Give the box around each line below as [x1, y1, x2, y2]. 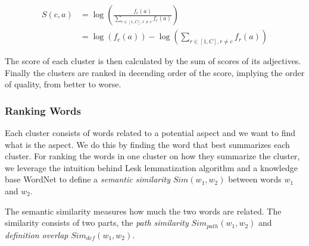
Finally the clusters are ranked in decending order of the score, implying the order [5, 66, 305, 78]
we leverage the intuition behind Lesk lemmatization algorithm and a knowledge [5, 161, 298, 174]
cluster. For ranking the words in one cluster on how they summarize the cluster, [5, 150, 300, 162]
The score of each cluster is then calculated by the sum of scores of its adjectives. [5, 55, 301, 67]
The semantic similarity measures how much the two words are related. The [5, 204, 282, 217]
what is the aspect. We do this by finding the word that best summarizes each [5, 138, 290, 150]
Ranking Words [5, 103, 81, 118]
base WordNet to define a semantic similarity [5, 173, 170, 185]
